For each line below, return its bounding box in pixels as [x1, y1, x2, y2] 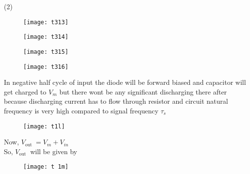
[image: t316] [23, 63, 69, 70]
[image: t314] [23, 33, 69, 41]
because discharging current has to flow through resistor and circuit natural [4, 96, 228, 106]
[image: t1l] [23, 123, 65, 130]
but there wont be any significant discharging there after [59, 86, 227, 96]
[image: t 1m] [23, 163, 69, 171]
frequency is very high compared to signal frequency [4, 106, 158, 115]
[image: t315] [23, 48, 69, 55]
